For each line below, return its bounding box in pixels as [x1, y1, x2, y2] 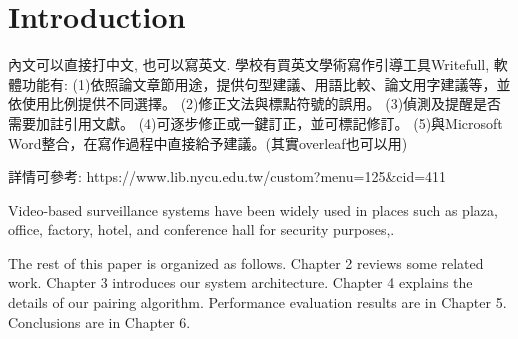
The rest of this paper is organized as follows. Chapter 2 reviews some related [8, 252, 484, 273]
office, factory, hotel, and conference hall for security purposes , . [8, 219, 395, 240]
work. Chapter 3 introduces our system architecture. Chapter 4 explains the [8, 272, 473, 293]
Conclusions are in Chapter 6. [8, 311, 191, 332]
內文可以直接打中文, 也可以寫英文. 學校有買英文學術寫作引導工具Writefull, [8, 54, 490, 75]
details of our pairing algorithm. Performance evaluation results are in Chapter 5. [8, 292, 507, 313]
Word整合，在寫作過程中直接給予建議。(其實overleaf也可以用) [8, 132, 408, 153]
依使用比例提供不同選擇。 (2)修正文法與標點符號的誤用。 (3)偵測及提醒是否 [8, 93, 502, 114]
